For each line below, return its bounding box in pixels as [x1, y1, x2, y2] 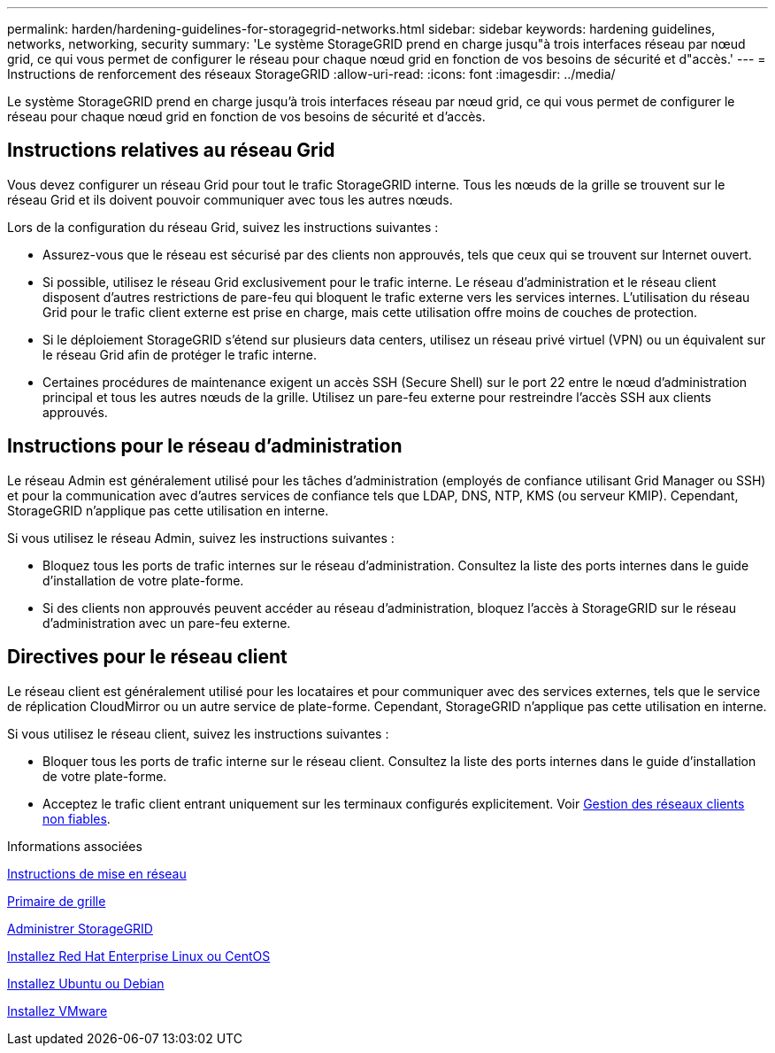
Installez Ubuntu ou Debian [7, 975, 165, 991]
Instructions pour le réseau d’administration [7, 435, 403, 458]
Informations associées [7, 838, 142, 854]
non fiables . [42, 810, 111, 826]
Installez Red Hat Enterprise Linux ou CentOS [7, 948, 271, 964]
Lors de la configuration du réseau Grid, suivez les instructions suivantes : [7, 219, 439, 235]
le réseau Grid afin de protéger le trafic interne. [42, 346, 318, 362]
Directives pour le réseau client [7, 646, 288, 669]
